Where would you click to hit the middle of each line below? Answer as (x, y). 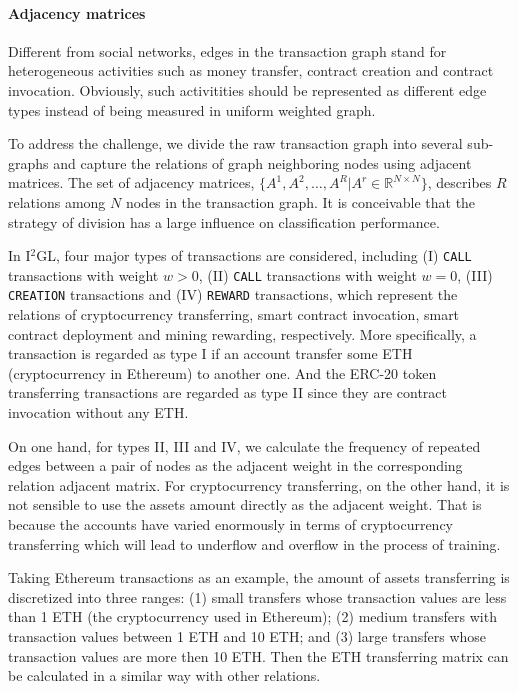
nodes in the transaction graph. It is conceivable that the (300, 201)
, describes (459, 182)
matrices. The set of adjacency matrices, (131, 182)
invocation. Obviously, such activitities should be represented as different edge (247, 89)
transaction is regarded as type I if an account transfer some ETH (210, 353)
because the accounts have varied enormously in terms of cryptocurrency (231, 524)
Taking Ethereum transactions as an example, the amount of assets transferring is (259, 577)
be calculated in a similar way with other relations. (164, 675)
